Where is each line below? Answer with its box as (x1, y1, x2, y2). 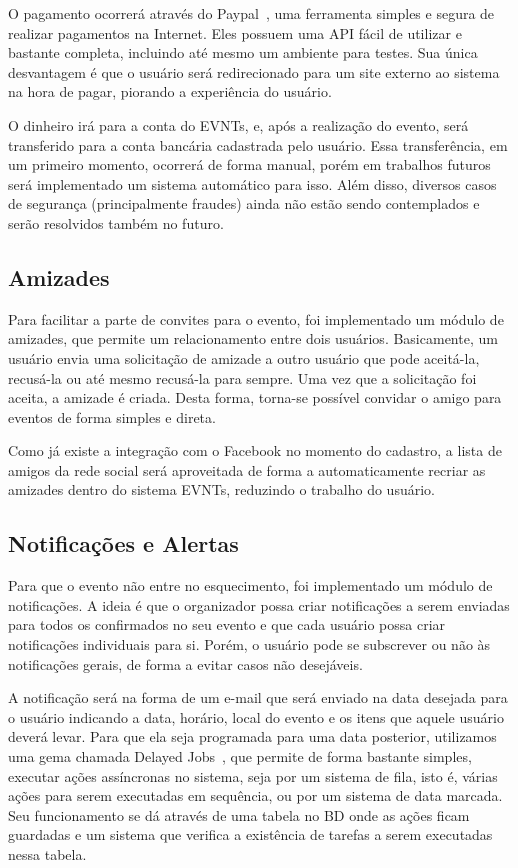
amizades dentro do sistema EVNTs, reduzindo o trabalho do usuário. (8, 479, 435, 500)
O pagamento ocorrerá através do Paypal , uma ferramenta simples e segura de (8, 3, 495, 23)
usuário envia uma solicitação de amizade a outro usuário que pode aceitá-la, (8, 347, 480, 368)
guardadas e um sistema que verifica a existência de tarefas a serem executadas (8, 824, 493, 845)
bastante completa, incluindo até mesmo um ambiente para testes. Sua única (8, 42, 478, 63)
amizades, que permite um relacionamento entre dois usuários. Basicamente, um (8, 328, 498, 349)
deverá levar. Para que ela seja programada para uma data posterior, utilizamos (8, 726, 497, 747)
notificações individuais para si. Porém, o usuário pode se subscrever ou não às (8, 634, 491, 655)
